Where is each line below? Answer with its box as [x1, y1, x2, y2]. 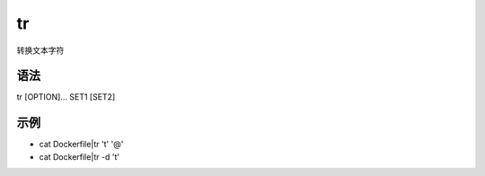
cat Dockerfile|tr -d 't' [39, 151, 120, 162]
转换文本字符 [16, 45, 65, 56]
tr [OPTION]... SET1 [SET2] [16, 92, 116, 102]
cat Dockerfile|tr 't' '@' [39, 139, 124, 150]
